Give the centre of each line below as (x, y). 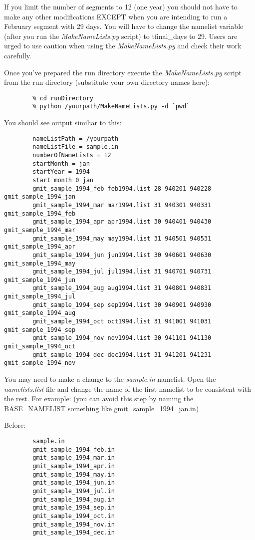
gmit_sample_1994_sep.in (74, 508)
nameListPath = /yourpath (76, 138)
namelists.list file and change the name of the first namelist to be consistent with (128, 389)
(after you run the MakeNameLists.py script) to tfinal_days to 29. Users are (121, 36)
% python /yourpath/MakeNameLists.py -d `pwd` (111, 107)
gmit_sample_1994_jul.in (74, 491)
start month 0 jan (63, 180)
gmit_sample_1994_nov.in (74, 524)
